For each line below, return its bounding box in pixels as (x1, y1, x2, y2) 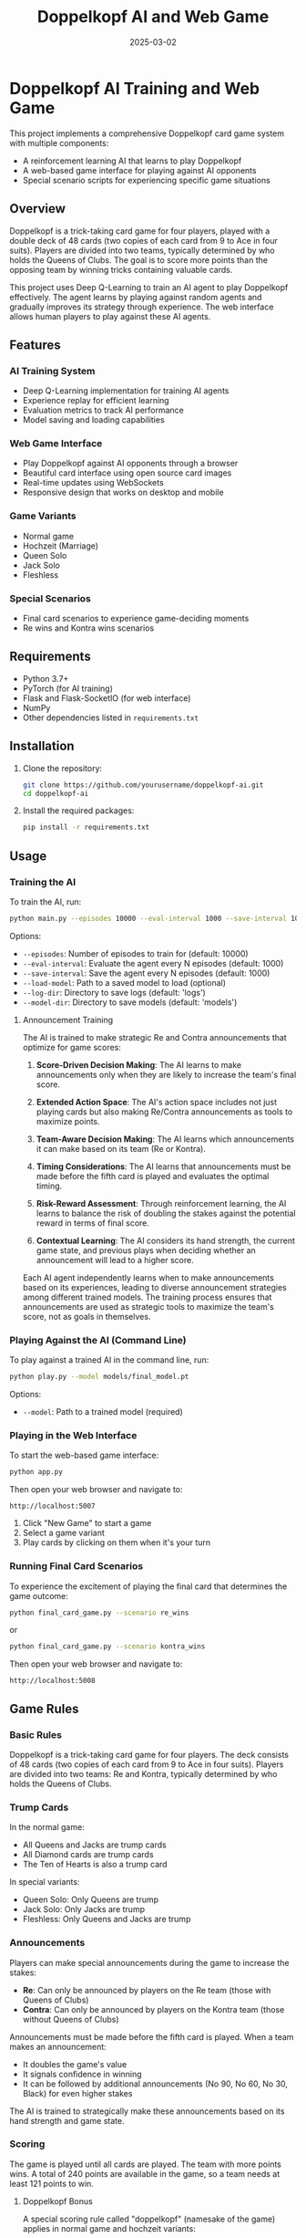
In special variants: (9, 1877, 80, 1888)
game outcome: (9, 1590, 68, 1601)
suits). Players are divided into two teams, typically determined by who (9, 245, 275, 256)
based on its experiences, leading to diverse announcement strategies (22, 1281, 287, 1292)
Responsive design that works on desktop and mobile (22, 486, 225, 498)
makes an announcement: (9, 2041, 107, 2052)
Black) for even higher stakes (22, 2087, 133, 2098)
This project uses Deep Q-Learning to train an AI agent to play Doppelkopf (9, 281, 289, 293)
